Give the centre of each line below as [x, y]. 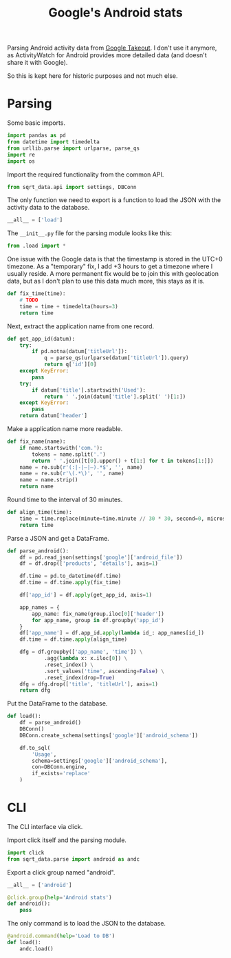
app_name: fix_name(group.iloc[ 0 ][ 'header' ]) [98, 614]
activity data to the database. [48, 208]
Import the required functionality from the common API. [86, 174]
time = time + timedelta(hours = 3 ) [69, 306]
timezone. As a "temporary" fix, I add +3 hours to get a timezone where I [110, 266]
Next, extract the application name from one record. [81, 326]
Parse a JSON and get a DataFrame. [58, 538]
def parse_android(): [38, 551]
